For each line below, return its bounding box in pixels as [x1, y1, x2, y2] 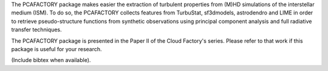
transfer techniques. [11, 26, 62, 33]
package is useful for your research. [11, 45, 103, 52]
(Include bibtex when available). [11, 57, 91, 64]
